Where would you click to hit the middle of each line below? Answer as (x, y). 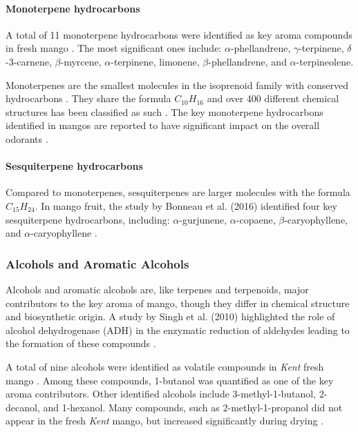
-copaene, (256, 219)
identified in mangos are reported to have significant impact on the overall (163, 125)
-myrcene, (81, 61)
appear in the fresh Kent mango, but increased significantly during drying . (165, 421)
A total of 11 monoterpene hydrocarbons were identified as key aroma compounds (179, 34)
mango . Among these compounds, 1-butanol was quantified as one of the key (170, 380)
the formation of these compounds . (81, 343)
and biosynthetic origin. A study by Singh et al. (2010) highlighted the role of (170, 316)
